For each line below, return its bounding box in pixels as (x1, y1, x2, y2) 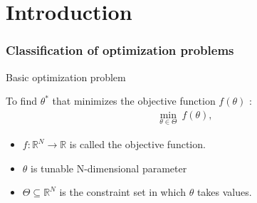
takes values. (196, 184, 252, 199)
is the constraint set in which (59, 184, 187, 199)
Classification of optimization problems (6, 41, 234, 59)
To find (6, 93, 37, 108)
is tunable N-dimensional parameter (31, 160, 187, 175)
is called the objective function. (69, 137, 206, 152)
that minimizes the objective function (52, 93, 216, 108)
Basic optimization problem (6, 69, 126, 84)
